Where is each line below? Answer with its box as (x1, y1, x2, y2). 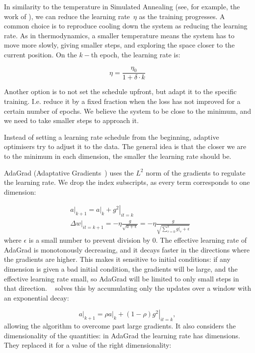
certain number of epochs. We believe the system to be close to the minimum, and (4, 105, 251, 116)
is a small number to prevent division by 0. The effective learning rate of (28, 235, 247, 245)
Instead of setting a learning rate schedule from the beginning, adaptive (4, 131, 219, 142)
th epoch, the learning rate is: (91, 49, 180, 59)
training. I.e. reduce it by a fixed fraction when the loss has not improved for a (4, 96, 241, 106)
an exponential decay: (4, 292, 69, 303)
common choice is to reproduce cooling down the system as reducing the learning (4, 21, 248, 31)
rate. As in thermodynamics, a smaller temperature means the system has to (4, 30, 235, 40)
